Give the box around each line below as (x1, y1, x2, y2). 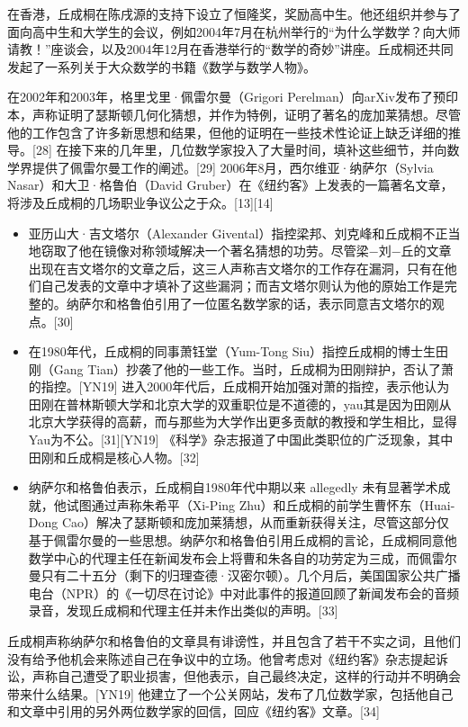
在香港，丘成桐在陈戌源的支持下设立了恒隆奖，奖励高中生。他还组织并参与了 (7, 4, 461, 22)
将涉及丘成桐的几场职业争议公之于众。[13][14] (7, 193, 274, 211)
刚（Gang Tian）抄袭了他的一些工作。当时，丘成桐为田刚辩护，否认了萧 (28, 359, 454, 378)
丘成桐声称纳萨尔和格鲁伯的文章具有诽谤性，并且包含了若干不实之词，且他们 (7, 632, 461, 650)
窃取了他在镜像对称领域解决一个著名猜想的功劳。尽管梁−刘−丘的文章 (40, 241, 452, 260)
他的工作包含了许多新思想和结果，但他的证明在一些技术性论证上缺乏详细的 (7, 122, 448, 141)
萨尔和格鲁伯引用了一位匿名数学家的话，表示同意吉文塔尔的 (78, 293, 432, 312)
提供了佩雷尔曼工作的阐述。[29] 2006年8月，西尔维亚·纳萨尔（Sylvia (31, 157, 434, 176)
